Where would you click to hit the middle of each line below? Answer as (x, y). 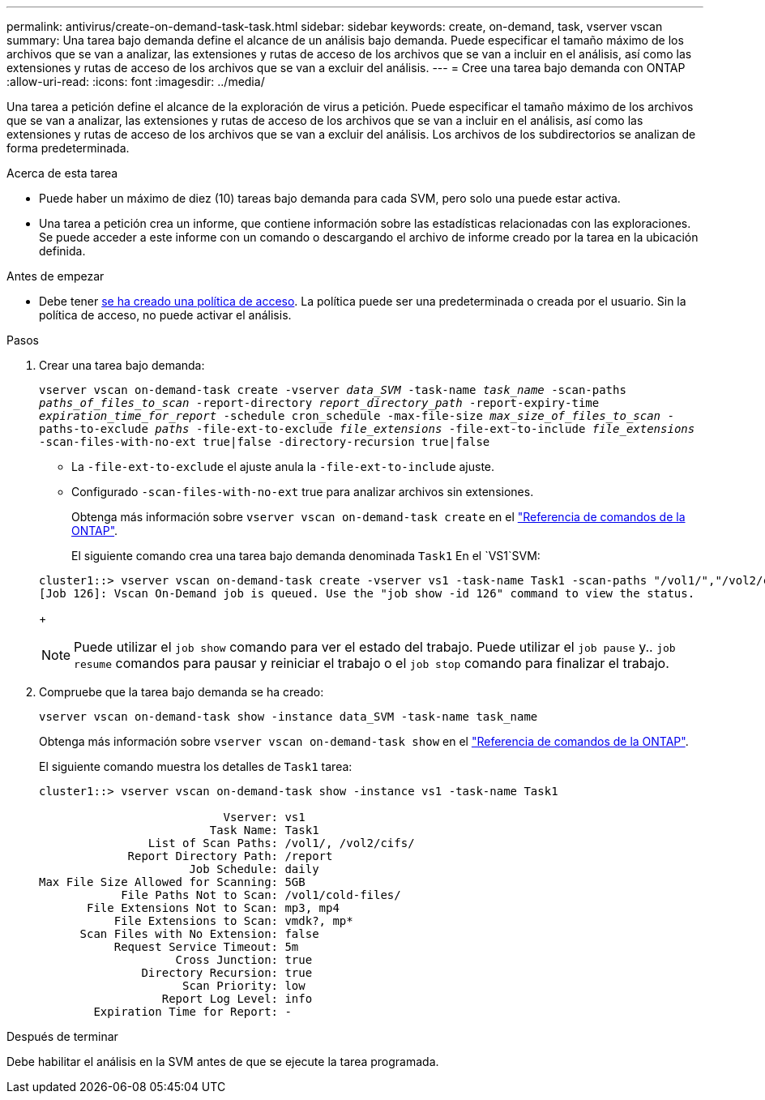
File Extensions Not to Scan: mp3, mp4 (213, 908)
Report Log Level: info (237, 999)
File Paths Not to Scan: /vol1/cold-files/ (261, 895)
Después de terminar (62, 1036)
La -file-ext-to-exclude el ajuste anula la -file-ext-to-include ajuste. (283, 467)
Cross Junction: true (244, 960)
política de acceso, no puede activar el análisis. (165, 315)
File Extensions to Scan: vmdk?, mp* (233, 921)
